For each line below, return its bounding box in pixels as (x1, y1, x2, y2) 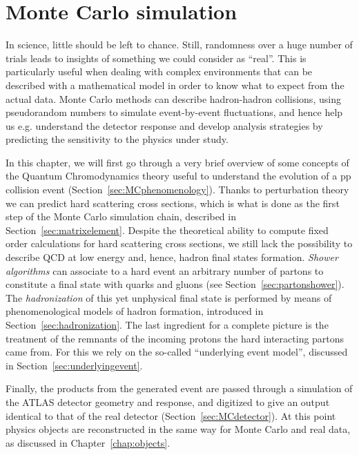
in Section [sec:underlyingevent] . (6, 358, 143, 372)
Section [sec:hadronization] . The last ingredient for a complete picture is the (6, 318, 329, 331)
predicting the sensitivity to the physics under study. (6, 132, 229, 146)
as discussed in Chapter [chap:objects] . (6, 435, 171, 449)
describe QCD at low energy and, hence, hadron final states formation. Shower (6, 250, 338, 264)
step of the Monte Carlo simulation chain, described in (6, 209, 236, 224)
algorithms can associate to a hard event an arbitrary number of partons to (6, 263, 324, 278)
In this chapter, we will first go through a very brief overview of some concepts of (6, 155, 349, 169)
